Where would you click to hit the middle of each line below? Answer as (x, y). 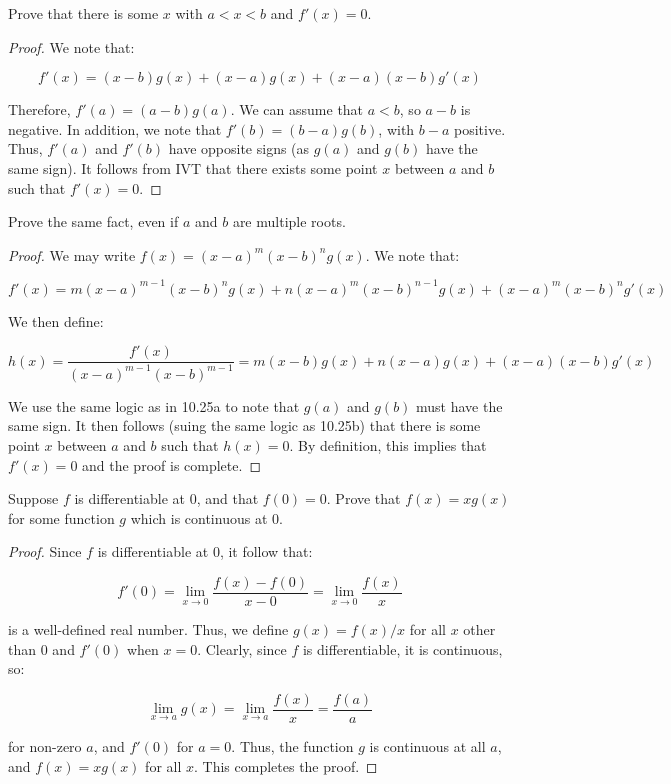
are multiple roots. (289, 221)
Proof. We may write (72, 254)
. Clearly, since (242, 648)
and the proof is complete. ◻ (171, 464)
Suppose (33, 498)
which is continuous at (199, 517)
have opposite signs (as (239, 148)
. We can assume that (297, 109)
